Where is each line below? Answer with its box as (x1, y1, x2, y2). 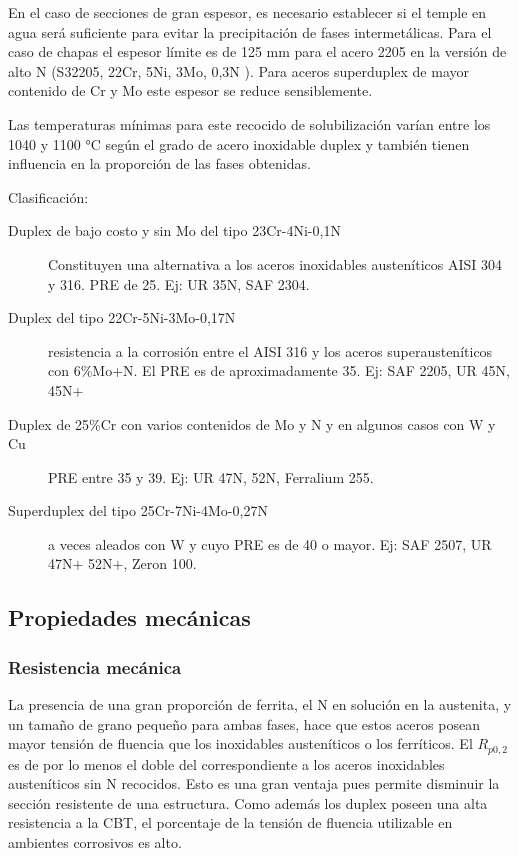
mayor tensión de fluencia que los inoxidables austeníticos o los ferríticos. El (8, 733, 473, 754)
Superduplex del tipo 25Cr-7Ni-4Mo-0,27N (8, 500, 268, 521)
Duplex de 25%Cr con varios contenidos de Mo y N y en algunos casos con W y (8, 413, 496, 434)
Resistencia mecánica (8, 654, 182, 679)
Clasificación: (8, 186, 89, 207)
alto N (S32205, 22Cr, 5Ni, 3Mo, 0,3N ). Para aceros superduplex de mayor (8, 60, 469, 81)
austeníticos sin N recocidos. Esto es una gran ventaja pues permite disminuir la (8, 773, 500, 794)
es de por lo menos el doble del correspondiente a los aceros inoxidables (8, 753, 445, 774)
